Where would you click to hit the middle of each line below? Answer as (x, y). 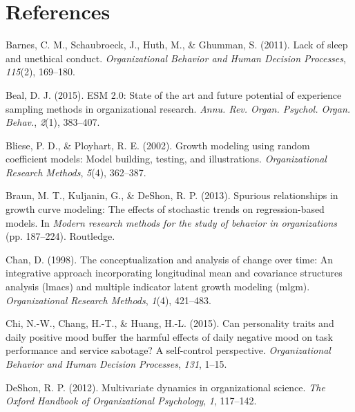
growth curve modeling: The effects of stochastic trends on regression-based (165, 209)
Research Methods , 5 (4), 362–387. (76, 172)
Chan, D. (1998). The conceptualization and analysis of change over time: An (170, 259)
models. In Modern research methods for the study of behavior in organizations (172, 222)
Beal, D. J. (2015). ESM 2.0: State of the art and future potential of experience (174, 94)
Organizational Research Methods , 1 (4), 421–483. (108, 300)
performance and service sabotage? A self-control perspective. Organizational (168, 350)
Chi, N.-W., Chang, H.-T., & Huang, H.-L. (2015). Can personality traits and (170, 323)
